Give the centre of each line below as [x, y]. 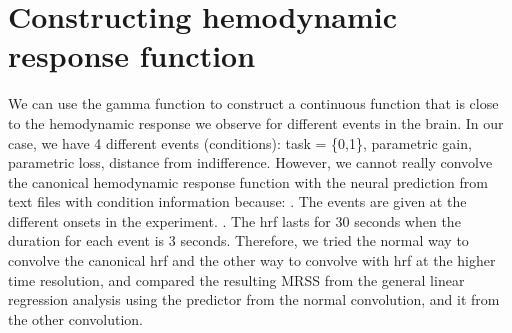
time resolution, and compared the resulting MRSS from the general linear [236, 279]
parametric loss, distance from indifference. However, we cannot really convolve [250, 162]
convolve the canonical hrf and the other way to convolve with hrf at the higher [252, 260]
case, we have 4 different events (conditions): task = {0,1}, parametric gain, [240, 142]
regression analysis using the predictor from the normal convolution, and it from [254, 299]
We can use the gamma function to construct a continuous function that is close [253, 103]
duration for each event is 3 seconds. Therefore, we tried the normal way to [238, 240]
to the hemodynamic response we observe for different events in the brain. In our [256, 122]
